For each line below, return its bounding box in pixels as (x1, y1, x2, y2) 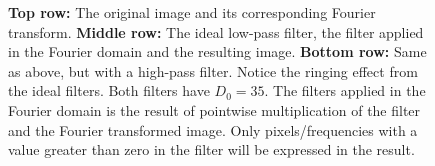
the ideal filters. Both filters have (8, 80, 210, 101)
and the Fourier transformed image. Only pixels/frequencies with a (8, 119, 418, 140)
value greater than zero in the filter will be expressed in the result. (8, 139, 415, 160)
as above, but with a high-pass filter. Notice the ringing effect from (8, 60, 418, 81)
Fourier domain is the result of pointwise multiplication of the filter (8, 99, 421, 120)
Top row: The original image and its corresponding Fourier (8, 2, 376, 22)
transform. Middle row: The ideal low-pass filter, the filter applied (8, 21, 424, 42)
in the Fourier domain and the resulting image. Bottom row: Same (8, 41, 427, 62)
